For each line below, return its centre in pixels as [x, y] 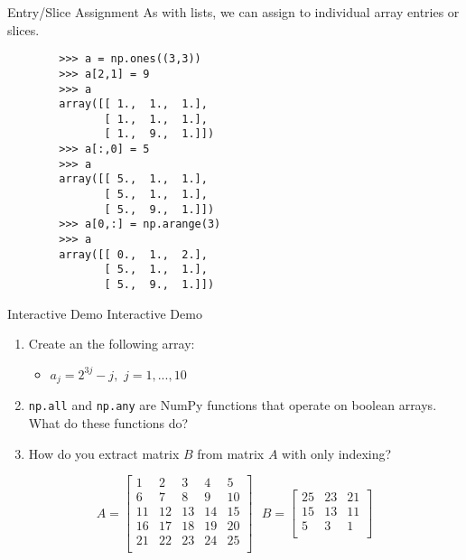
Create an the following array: [112, 344]
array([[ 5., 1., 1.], [133, 179]
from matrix [231, 453]
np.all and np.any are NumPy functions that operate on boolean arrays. [233, 405]
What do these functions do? [108, 422]
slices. [23, 29]
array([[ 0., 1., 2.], [133, 254]
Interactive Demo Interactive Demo [105, 313]
